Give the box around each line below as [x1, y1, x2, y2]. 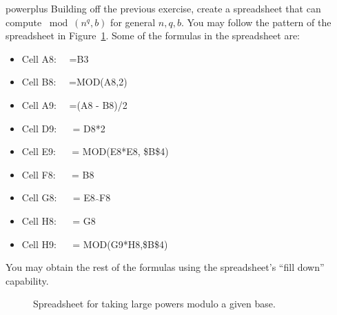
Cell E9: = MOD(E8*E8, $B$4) [21, 144, 169, 159]
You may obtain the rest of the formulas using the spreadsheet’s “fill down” [6, 260, 325, 274]
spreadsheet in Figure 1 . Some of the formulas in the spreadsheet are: [6, 28, 300, 43]
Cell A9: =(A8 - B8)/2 [21, 97, 127, 112]
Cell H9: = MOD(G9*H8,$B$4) [21, 236, 168, 251]
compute [6, 14, 42, 29]
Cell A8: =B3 [21, 51, 89, 65]
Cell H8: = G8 [21, 213, 96, 227]
